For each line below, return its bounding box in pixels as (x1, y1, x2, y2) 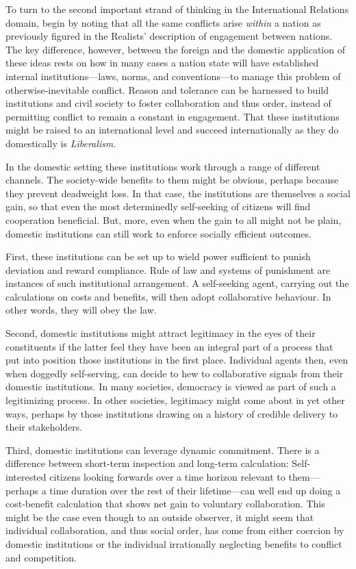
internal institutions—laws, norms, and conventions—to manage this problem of (5, 68, 341, 83)
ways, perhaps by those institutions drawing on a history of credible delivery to (5, 406, 338, 420)
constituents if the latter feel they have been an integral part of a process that (5, 339, 333, 353)
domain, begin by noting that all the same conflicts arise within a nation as (5, 15, 321, 29)
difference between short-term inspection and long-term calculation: (5, 456, 289, 470)
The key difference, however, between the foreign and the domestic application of (5, 42, 345, 56)
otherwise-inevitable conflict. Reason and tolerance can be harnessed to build (5, 82, 329, 97)
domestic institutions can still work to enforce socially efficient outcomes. (5, 226, 311, 240)
